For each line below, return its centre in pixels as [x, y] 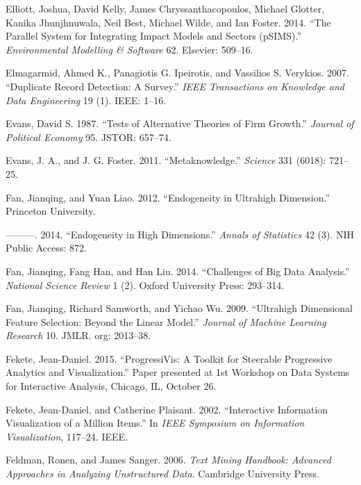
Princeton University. [51, 211]
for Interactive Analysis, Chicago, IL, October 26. [111, 386]
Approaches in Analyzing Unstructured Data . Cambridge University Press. [162, 474]
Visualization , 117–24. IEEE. [67, 436]
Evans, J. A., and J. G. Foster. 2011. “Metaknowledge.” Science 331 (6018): [166, 160]
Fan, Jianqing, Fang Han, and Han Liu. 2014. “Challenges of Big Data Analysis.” [178, 271]
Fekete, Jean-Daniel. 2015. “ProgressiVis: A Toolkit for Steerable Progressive [169, 358]
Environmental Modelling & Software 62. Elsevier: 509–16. [129, 49]
